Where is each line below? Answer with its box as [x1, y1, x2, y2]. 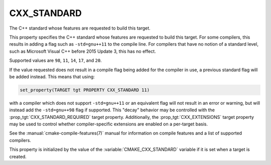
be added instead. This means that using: [9, 73, 95, 80]
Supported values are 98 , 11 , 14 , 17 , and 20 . [9, 58, 102, 64]
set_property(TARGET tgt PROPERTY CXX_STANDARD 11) [20, 87, 150, 93]
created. [9, 153, 27, 159]
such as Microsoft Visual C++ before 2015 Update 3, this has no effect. [9, 48, 156, 54]
